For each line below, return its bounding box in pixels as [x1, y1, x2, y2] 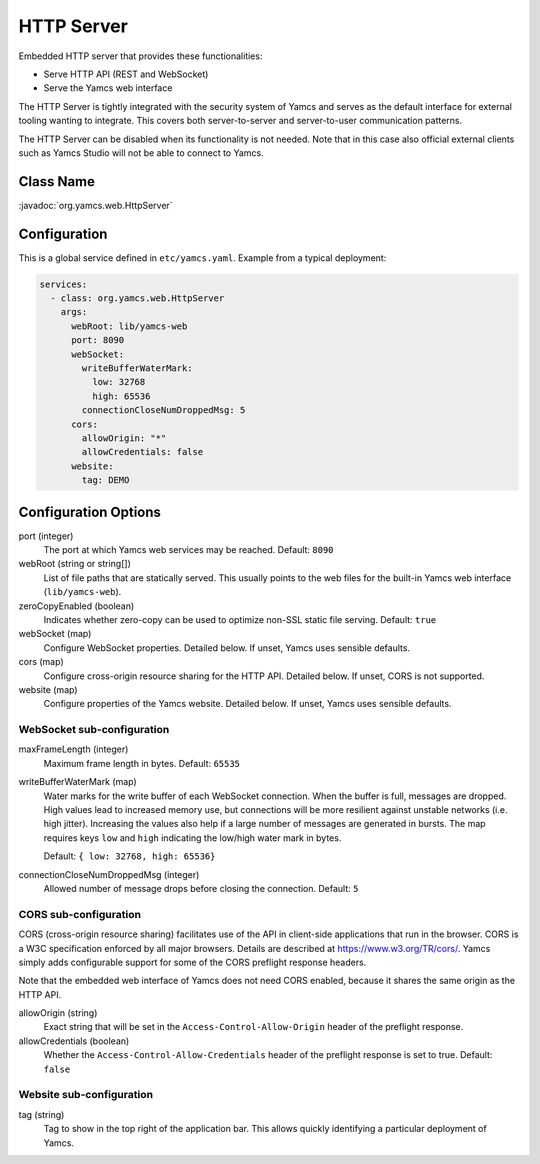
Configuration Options [18, 503, 162, 520]
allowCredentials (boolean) [18, 1035, 130, 1047]
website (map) [18, 683, 79, 695]
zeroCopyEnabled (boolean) [18, 600, 135, 612]
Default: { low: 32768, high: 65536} [43, 850, 216, 862]
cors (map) [18, 656, 64, 668]
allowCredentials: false [81, 446, 204, 458]
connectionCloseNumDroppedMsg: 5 [81, 405, 246, 416]
